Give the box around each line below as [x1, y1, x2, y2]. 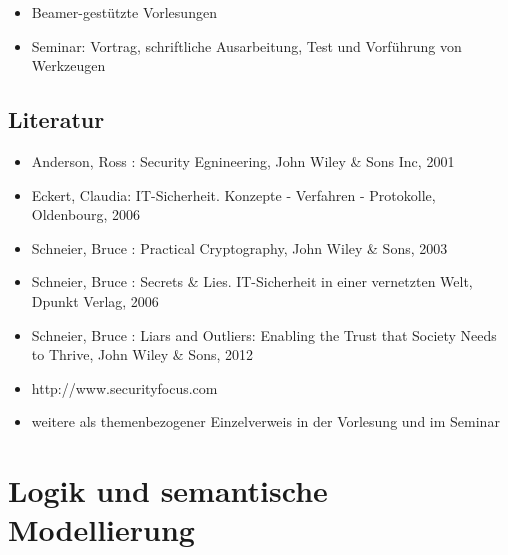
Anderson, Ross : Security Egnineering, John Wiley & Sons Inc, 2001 [31, 150, 455, 171]
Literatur [8, 104, 105, 135]
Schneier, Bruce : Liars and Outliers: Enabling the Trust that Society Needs [31, 324, 497, 345]
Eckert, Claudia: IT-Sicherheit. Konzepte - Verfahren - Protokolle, [31, 184, 436, 205]
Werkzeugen [31, 55, 106, 76]
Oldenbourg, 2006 [31, 204, 140, 225]
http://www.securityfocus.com [31, 377, 218, 398]
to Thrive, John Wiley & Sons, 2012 [31, 344, 254, 365]
